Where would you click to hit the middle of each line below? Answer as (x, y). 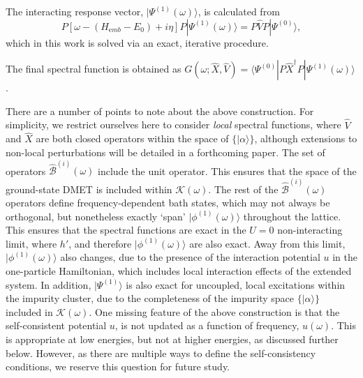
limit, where (31, 243)
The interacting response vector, (75, 11)
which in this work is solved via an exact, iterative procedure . (137, 42)
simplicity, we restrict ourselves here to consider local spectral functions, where (173, 124)
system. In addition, (49, 284)
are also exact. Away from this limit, (267, 243)
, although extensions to (306, 138)
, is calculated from (239, 11)
